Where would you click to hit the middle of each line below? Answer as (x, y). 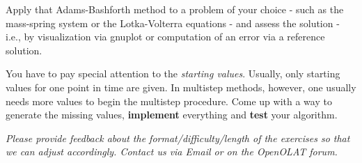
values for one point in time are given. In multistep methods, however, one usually (181, 87)
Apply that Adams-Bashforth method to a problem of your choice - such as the (175, 9)
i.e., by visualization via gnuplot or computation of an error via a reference (165, 37)
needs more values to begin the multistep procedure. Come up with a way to (169, 101)
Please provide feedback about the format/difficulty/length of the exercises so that (178, 138)
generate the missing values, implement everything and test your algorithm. (172, 115)
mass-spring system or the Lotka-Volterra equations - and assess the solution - (173, 23)
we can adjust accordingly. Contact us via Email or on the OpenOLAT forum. (172, 152)
